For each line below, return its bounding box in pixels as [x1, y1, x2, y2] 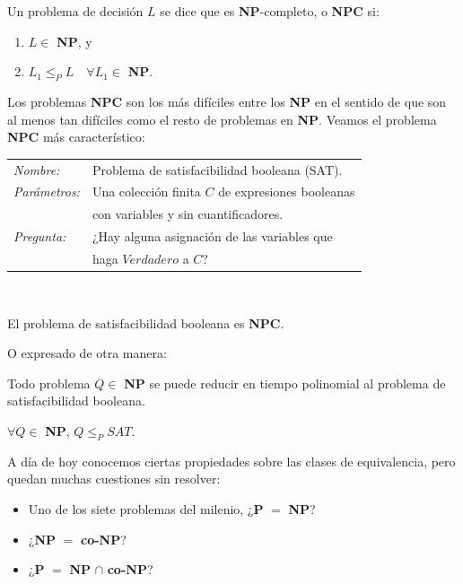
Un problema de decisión [7, 2, 144, 20]
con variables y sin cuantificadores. [92, 205, 284, 223]
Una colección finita [92, 182, 201, 201]
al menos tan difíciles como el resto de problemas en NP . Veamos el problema [7, 109, 437, 128]
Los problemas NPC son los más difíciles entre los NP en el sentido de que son [7, 92, 447, 110]
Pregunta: [13, 227, 66, 246]
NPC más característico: [7, 127, 145, 146]
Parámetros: [13, 182, 80, 201]
